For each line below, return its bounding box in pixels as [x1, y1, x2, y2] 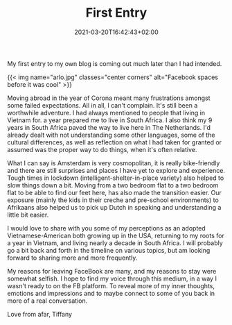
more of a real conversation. [7, 297, 88, 305]
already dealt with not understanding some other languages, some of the [7, 131, 215, 139]
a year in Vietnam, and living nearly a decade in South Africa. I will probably [7, 238, 223, 247]
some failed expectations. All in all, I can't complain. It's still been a [7, 101, 198, 109]
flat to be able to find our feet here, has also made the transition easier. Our [7, 188, 222, 197]
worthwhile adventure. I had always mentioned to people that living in [7, 108, 206, 117]
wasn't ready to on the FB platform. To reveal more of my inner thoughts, [7, 281, 215, 290]
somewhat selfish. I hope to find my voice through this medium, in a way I [7, 274, 217, 283]
